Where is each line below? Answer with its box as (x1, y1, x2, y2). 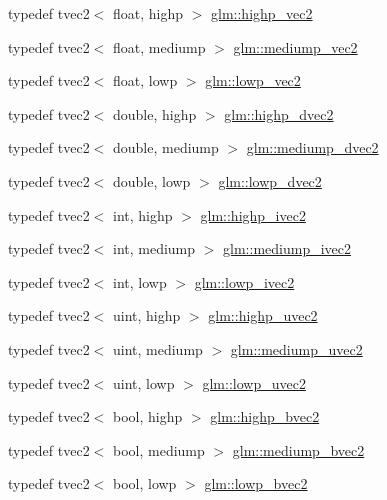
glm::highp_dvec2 (224, 103, 334, 124)
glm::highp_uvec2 (208, 305, 318, 326)
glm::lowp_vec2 (205, 70, 301, 91)
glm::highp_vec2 (211, 3, 313, 23)
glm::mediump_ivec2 (223, 238, 352, 259)
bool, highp (112, 406, 183, 427)
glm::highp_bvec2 (210, 406, 320, 427)
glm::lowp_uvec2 (202, 372, 306, 393)
